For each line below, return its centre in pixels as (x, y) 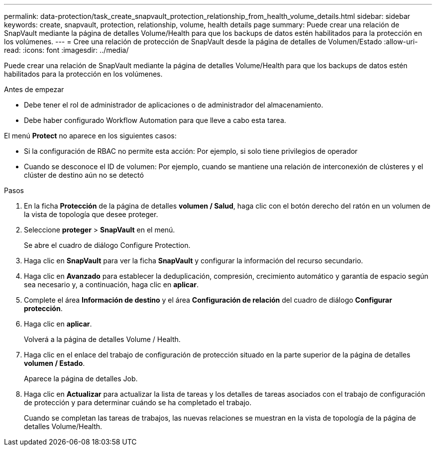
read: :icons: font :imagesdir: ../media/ (66, 50)
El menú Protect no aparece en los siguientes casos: (90, 136)
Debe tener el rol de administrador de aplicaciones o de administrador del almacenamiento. (174, 105)
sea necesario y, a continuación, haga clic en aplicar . (111, 284)
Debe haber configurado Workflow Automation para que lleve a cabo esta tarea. (155, 120)
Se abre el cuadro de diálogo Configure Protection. (107, 245)
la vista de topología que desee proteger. (91, 214)
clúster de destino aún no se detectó (84, 175)
